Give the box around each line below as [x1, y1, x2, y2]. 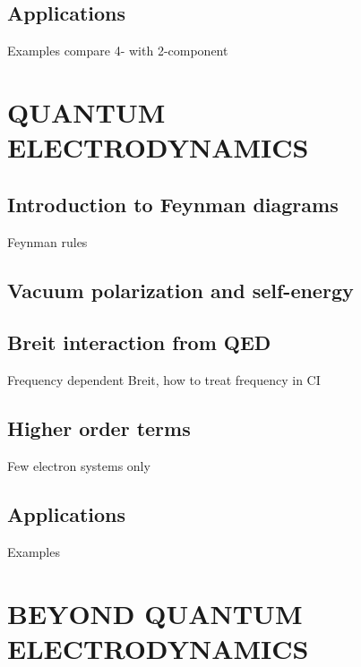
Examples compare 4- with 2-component [7, 41, 228, 60]
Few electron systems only [7, 456, 150, 475]
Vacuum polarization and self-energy [7, 276, 354, 304]
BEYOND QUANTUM [7, 594, 303, 631]
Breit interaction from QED [7, 329, 271, 356]
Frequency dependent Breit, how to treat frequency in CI [7, 371, 321, 389]
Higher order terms [7, 415, 191, 442]
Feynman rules [7, 232, 88, 251]
